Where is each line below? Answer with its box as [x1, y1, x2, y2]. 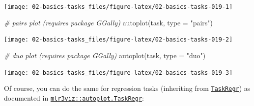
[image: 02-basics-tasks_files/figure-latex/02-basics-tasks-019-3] [4, 69, 233, 76]
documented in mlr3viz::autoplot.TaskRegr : [4, 92, 144, 103]
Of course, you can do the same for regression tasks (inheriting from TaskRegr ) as [4, 83, 251, 93]
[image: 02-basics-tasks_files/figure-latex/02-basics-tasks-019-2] [4, 36, 233, 43]
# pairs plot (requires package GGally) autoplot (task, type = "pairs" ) [4, 17, 213, 27]
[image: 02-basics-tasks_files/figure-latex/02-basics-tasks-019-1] [4, 3, 233, 10]
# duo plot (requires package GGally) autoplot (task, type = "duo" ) [4, 50, 206, 60]
